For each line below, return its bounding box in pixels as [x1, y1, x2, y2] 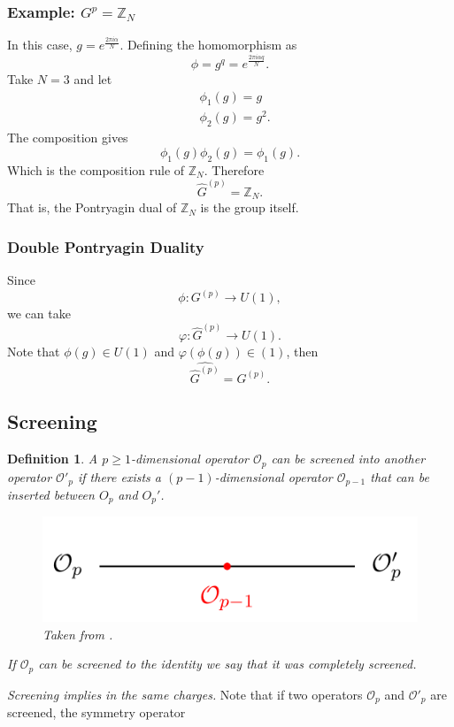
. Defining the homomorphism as [119, 35, 297, 54]
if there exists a [77, 467, 161, 486]
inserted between [7, 486, 95, 503]
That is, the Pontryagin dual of [7, 198, 177, 217]
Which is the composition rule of [7, 160, 185, 179]
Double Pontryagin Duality [7, 235, 204, 257]
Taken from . [42, 624, 113, 643]
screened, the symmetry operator [7, 703, 186, 722]
